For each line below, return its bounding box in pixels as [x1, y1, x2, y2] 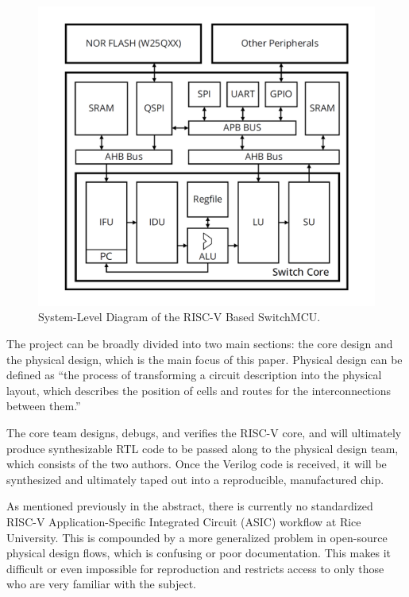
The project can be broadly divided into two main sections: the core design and [6, 335, 393, 351]
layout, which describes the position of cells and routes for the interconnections [6, 382, 392, 398]
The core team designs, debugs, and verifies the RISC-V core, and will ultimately [6, 424, 402, 440]
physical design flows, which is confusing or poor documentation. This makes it [6, 545, 392, 561]
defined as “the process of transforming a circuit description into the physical [6, 366, 382, 383]
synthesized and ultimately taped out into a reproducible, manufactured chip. [6, 471, 384, 487]
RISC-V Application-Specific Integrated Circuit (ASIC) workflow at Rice [6, 513, 361, 529]
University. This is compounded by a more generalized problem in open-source [6, 529, 388, 545]
